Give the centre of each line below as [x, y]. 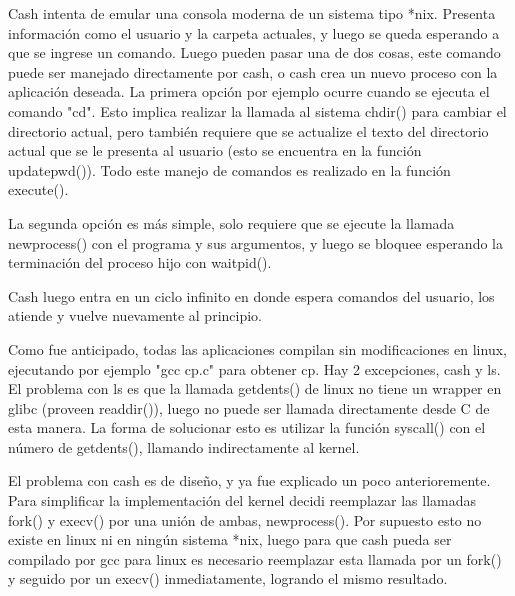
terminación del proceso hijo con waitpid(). [140, 262]
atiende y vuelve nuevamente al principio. [135, 315]
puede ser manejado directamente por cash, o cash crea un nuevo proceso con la [253, 71]
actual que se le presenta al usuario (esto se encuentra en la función [215, 150]
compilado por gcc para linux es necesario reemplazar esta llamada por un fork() [255, 558]
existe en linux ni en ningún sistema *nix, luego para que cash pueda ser [230, 539]
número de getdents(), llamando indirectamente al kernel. [184, 446]
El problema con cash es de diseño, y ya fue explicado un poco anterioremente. [249, 480]
